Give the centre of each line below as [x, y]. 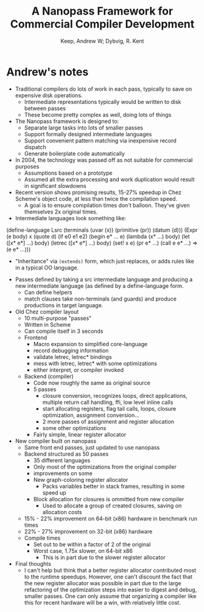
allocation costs [62, 512]
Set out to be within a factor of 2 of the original [92, 544]
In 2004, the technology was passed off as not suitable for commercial [104, 160]
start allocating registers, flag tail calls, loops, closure [109, 408]
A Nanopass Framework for [102, 11]
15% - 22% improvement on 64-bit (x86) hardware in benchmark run [111, 518]
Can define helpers [48, 292]
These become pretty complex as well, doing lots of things [98, 114]
